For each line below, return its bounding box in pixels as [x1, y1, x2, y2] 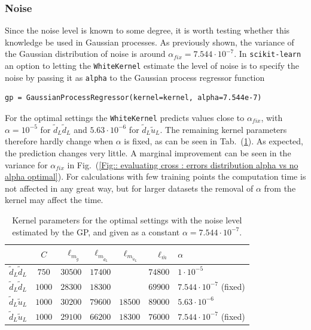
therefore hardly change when [5, 135, 113, 147]
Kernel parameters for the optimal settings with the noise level [12, 214, 242, 226]
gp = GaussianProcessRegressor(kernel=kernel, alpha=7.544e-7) [5, 93, 262, 102]
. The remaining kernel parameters [160, 123, 287, 135]
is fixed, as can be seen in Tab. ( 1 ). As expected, [124, 135, 303, 147]
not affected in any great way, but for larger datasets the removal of [5, 181, 254, 194]
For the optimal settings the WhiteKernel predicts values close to [5, 111, 245, 123]
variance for [5, 158, 48, 171]
